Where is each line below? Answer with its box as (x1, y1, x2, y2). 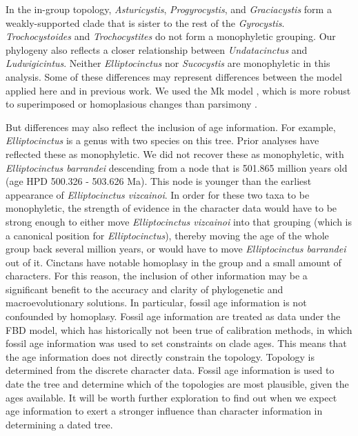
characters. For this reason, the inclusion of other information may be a (6, 268, 308, 283)
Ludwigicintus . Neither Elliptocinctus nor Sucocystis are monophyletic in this (6, 56, 330, 70)
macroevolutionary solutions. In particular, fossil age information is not (6, 295, 307, 310)
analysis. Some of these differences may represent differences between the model (6, 69, 342, 83)
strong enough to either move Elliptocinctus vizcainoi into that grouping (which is (6, 214, 352, 228)
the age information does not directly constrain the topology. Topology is (6, 349, 315, 364)
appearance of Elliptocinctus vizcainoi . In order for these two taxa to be (6, 187, 310, 201)
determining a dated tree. (6, 417, 113, 431)
